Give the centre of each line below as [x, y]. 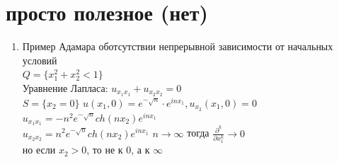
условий [40, 60]
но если [39, 150]
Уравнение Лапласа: [65, 87]
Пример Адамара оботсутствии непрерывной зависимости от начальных [178, 46]
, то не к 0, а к [118, 150]
